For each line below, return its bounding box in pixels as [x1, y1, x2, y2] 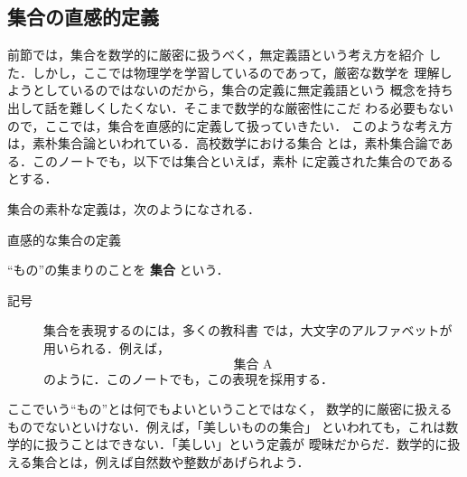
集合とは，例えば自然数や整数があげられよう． [32, 452, 310, 471]
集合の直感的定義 [7, 3, 159, 31]
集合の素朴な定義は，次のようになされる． [7, 199, 260, 218]
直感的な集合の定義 [7, 229, 121, 248]
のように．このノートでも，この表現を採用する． [43, 369, 334, 388]
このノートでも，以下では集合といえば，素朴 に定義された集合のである [32, 151, 453, 170]
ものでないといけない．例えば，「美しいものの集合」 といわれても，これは [7, 416, 446, 435]
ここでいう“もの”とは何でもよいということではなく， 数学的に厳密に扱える [7, 399, 453, 418]
